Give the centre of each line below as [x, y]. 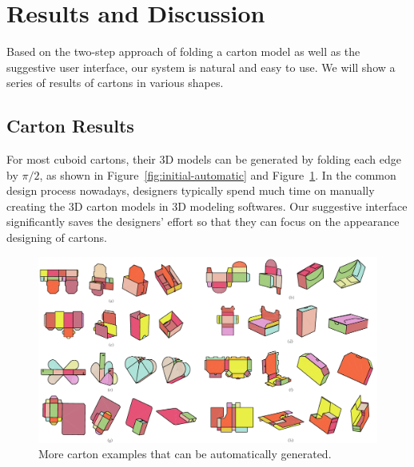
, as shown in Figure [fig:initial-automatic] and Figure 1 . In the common [218, 174]
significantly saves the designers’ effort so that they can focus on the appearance [203, 222]
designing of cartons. [57, 237]
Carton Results [70, 126]
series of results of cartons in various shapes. [115, 83]
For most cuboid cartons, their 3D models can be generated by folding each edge [204, 159]
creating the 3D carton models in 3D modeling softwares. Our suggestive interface [207, 206]
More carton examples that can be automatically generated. [185, 454]
